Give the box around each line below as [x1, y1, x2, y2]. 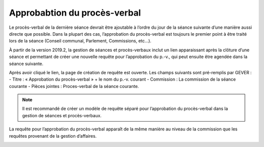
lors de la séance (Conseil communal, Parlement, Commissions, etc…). [9, 38, 152, 44]
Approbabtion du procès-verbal [9, 7, 141, 18]
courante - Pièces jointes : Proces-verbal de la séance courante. [9, 83, 139, 89]
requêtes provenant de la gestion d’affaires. [9, 133, 97, 139]
